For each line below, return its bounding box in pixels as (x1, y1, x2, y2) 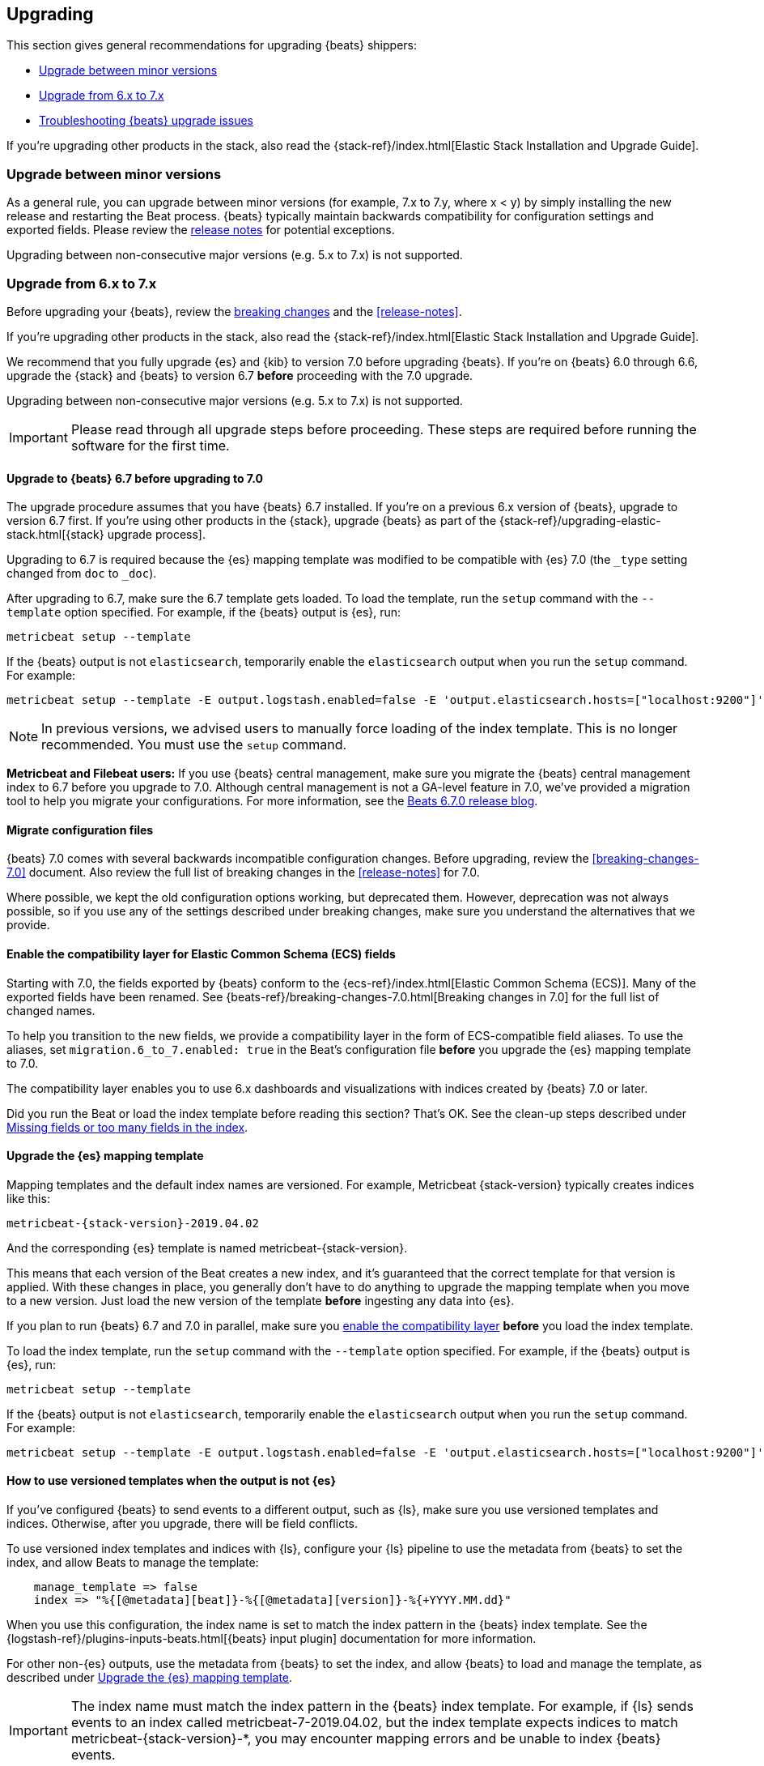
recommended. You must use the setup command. (41, 736, 347, 753)
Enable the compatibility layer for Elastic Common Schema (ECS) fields (6, 946, 396, 961)
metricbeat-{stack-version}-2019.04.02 (6, 1216, 259, 1230)
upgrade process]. (107, 527, 206, 542)
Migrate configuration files (6, 822, 154, 837)
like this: (6, 1191, 50, 1205)
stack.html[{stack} (6, 527, 104, 542)
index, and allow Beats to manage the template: (6, 1555, 259, 1570)
